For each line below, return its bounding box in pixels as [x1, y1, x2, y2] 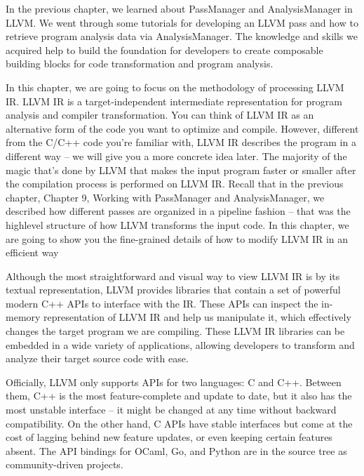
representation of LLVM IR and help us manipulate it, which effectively [43, 310, 351, 324]
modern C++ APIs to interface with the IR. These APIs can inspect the [6, 296, 318, 310]
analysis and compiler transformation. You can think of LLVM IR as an [6, 107, 314, 122]
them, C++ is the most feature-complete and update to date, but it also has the [6, 388, 352, 403]
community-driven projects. [6, 457, 123, 472]
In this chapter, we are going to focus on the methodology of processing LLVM [6, 79, 344, 94]
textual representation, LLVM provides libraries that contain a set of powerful [6, 282, 341, 297]
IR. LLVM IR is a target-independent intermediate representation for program [6, 93, 342, 108]
